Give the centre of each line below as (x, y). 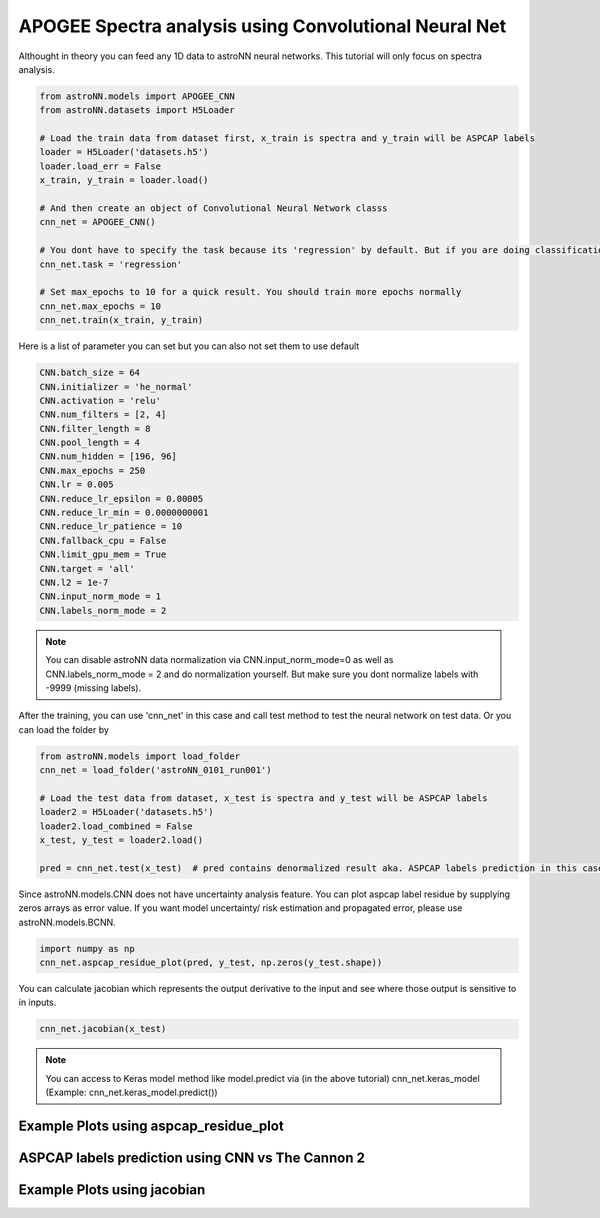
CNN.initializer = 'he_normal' (116, 386)
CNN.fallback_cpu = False (103, 540)
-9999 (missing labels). (93, 687)
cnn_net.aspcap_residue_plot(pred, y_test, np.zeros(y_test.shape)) (211, 962)
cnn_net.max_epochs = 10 (100, 306)
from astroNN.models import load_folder (139, 756)
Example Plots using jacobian (112, 1189)
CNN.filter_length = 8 (95, 428)
